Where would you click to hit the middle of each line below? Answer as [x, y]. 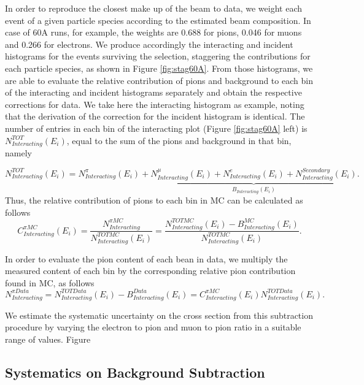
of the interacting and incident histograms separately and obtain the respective [153, 92]
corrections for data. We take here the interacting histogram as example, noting [155, 104]
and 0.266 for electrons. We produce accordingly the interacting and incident [149, 44]
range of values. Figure [48, 339]
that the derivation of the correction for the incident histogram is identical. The [155, 116]
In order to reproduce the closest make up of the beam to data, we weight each [154, 8]
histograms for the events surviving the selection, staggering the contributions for [158, 56]
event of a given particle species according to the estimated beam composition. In [158, 20]
